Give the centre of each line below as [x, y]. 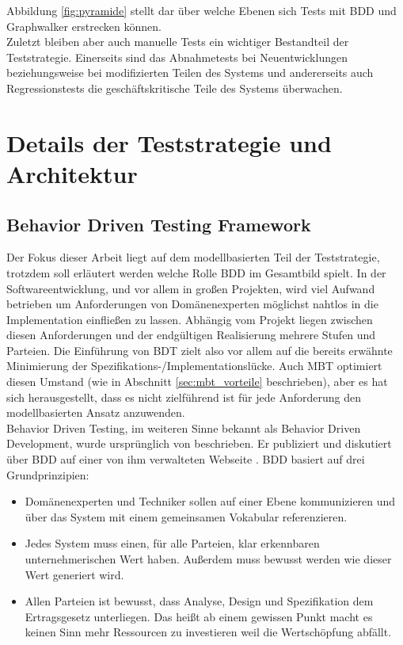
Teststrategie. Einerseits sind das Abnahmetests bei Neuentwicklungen [177, 57]
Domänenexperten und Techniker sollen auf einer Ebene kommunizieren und [210, 501]
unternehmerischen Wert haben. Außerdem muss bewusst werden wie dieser [208, 559]
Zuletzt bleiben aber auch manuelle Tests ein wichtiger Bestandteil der [178, 42]
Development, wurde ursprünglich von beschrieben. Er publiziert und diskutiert [199, 443]
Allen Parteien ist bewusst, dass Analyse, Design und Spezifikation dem [199, 601]
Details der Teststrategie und [169, 142]
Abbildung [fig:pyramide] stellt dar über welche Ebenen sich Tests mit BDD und [201, 10]
